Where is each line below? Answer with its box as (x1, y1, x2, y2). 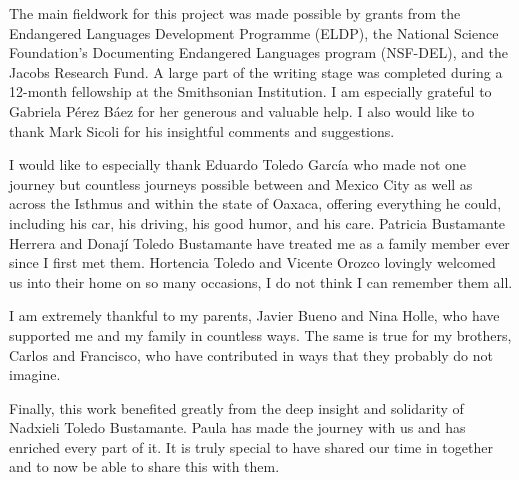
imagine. (9, 364, 61, 385)
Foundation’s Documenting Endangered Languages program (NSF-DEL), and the (9, 42, 508, 63)
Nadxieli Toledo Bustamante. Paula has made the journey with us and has (9, 417, 466, 438)
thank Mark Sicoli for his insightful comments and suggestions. (9, 120, 395, 141)
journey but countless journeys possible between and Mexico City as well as (9, 173, 473, 194)
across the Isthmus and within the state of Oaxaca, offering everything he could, (9, 193, 502, 214)
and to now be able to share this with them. (9, 456, 280, 477)
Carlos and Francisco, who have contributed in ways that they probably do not (9, 344, 494, 365)
